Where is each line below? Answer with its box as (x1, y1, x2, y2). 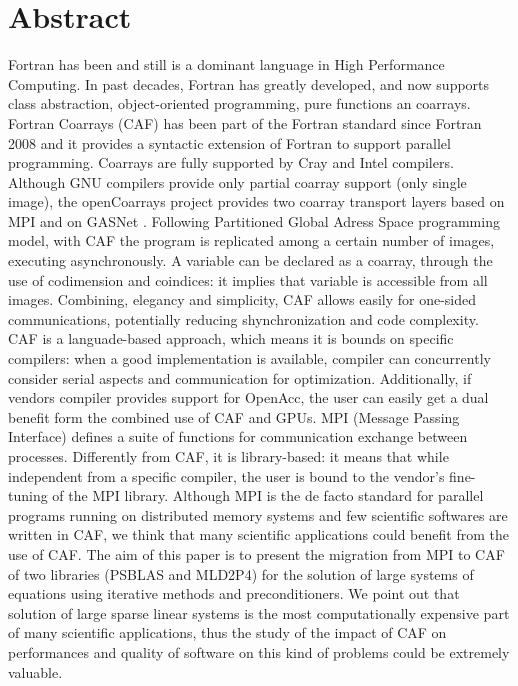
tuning (8, 485, 48, 506)
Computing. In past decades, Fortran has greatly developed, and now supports (8, 73, 490, 94)
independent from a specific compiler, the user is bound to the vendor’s (8, 465, 445, 486)
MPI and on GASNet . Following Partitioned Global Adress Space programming (8, 210, 500, 231)
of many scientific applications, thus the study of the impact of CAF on (8, 622, 447, 643)
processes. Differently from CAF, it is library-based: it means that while (8, 446, 449, 466)
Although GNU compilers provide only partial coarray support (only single (8, 171, 467, 192)
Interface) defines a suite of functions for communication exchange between (8, 426, 468, 447)
